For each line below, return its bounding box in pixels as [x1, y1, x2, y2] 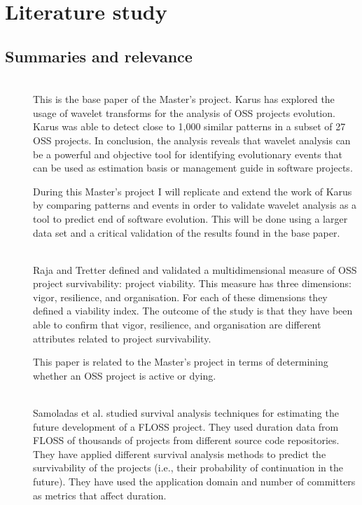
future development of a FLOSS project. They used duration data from [33, 419, 339, 434]
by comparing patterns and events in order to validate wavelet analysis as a [33, 198, 357, 212]
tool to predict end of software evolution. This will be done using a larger [33, 211, 348, 226]
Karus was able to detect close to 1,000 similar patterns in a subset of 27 [33, 119, 346, 134]
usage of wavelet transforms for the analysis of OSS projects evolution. [33, 105, 335, 120]
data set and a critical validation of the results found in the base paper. [33, 225, 340, 240]
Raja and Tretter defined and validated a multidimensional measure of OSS [33, 262, 357, 277]
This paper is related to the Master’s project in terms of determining [33, 354, 328, 369]
